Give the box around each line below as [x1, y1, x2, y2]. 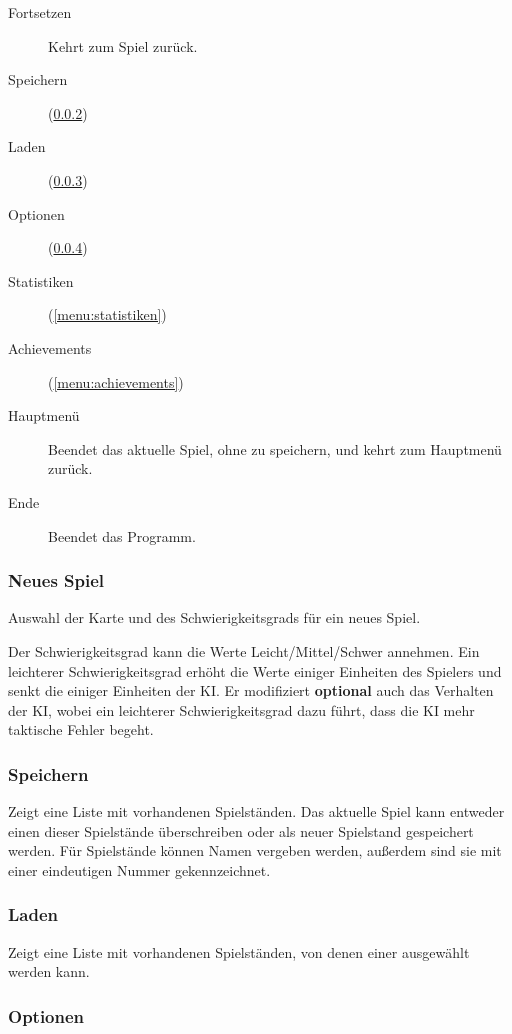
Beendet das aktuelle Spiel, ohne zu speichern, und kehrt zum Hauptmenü [48, 438, 502, 459]
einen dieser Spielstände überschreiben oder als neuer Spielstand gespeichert [8, 820, 474, 841]
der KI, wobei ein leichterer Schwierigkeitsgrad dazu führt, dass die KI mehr [8, 699, 475, 720]
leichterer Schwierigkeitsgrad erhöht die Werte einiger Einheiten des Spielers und [8, 660, 502, 681]
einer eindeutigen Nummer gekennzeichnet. [8, 859, 271, 880]
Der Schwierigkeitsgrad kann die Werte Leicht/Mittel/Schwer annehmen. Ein [8, 640, 480, 661]
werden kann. [8, 961, 90, 982]
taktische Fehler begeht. [8, 719, 154, 740]
